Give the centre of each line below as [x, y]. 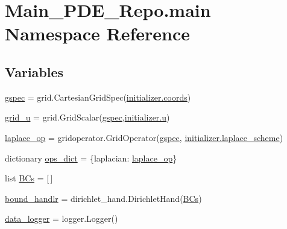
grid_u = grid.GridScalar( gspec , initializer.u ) [87, 117]
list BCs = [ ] [29, 178]
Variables [34, 71]
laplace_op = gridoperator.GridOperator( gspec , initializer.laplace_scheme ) [144, 137]
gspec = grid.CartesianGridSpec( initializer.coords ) [98, 97]
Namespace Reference [97, 33]
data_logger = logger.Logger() [61, 218]
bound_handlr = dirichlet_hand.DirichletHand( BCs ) [103, 198]
